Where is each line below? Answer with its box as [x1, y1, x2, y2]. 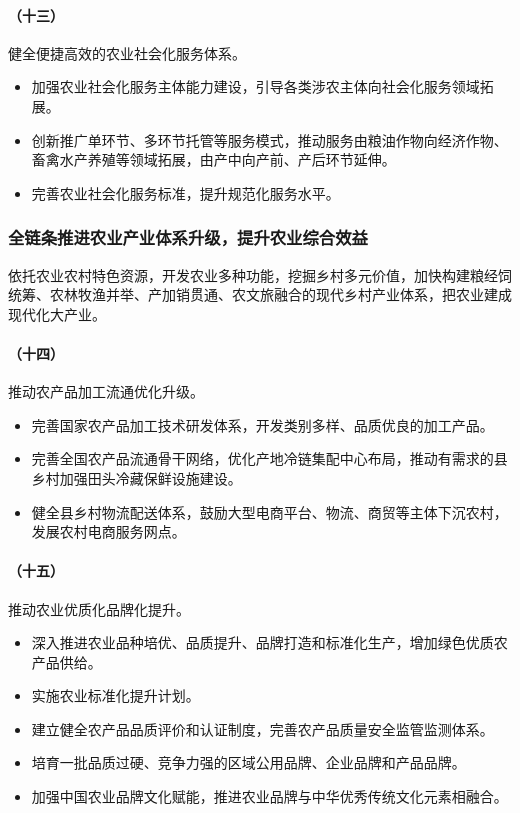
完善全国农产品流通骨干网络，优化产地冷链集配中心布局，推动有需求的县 [31, 448, 508, 469]
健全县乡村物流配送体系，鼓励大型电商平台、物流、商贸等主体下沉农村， [31, 501, 508, 522]
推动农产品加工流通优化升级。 [8, 381, 204, 402]
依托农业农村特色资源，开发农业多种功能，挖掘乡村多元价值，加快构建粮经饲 [8, 264, 512, 285]
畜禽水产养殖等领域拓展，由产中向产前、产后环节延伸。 [31, 149, 396, 170]
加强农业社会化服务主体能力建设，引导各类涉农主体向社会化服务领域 [31, 76, 480, 97]
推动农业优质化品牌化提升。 [8, 598, 190, 619]
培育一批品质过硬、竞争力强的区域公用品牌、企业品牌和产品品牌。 [31, 752, 466, 773]
